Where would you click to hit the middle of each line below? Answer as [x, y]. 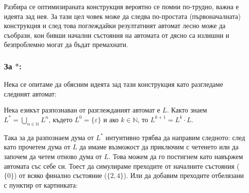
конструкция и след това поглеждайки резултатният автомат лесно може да [115, 25]
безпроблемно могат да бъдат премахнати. [66, 44]
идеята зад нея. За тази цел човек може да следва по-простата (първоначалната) [122, 16]
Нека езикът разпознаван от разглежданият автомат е [82, 110]
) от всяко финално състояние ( [61, 175]
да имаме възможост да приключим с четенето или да [159, 147]
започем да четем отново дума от [53, 156]
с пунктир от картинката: [41, 185]
